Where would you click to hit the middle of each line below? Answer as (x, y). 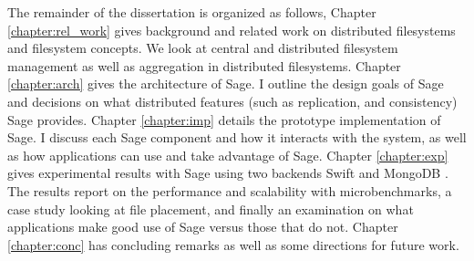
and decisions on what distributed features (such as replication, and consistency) (232, 101)
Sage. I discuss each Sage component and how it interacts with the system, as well (237, 137)
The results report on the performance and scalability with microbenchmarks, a (230, 190)
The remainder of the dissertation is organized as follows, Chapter (192, 12)
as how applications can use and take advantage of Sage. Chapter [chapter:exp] (228, 155)
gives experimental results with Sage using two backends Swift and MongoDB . (228, 173)
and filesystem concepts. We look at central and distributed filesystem (203, 48)
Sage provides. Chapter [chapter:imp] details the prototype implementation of (224, 119)
